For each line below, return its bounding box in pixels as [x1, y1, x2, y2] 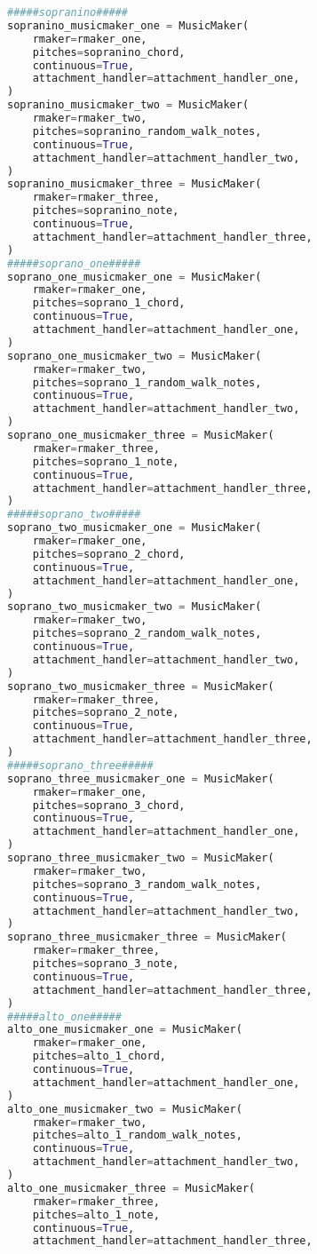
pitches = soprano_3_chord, [32, 798, 186, 812]
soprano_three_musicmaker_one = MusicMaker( [7, 772, 274, 785]
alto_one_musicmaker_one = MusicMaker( [7, 1023, 242, 1036]
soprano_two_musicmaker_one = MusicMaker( [7, 521, 262, 535]
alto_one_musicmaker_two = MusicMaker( [7, 1102, 242, 1115]
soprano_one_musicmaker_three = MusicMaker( [7, 429, 274, 441]
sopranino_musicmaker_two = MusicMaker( [7, 99, 250, 112]
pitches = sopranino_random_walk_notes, [32, 124, 262, 138]
